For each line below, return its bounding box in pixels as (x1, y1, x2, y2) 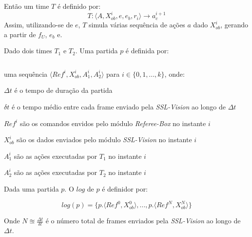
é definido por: (57, 1, 101, 11)
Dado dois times (4, 45, 52, 56)
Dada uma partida (4, 184, 59, 194)
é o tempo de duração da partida (14, 85, 113, 95)
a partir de (4, 29, 36, 39)
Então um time (4, 1, 49, 11)
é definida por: (125, 45, 169, 56)
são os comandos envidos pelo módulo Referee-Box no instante (19, 118, 206, 128)
